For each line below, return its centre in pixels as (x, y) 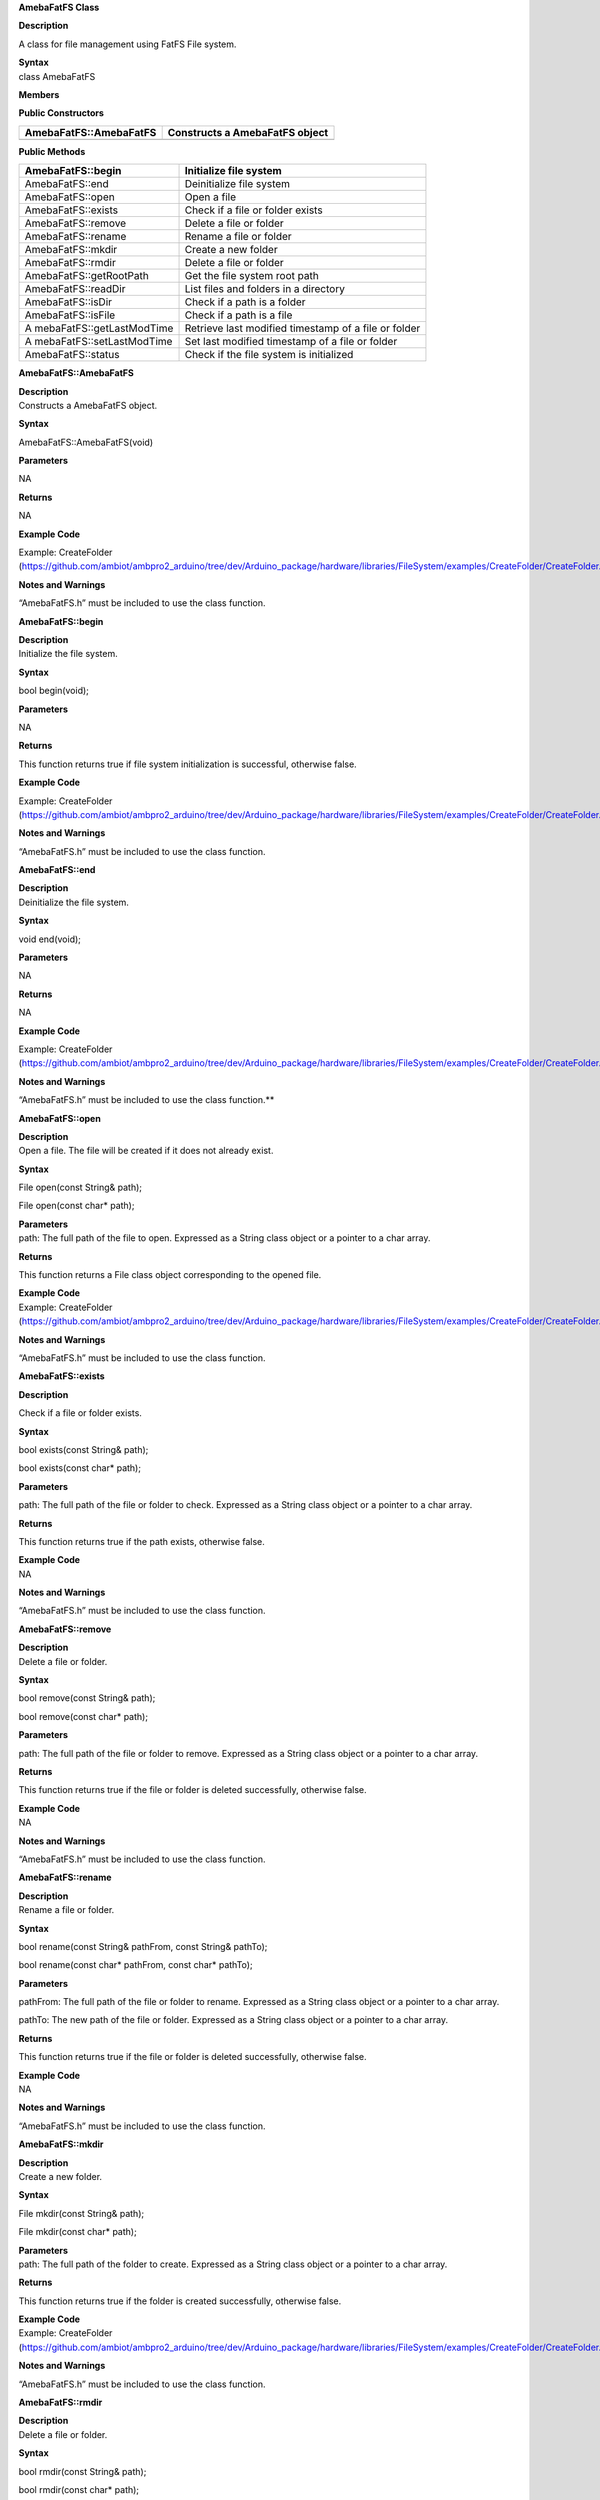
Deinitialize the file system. (74, 902)
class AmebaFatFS (57, 76)
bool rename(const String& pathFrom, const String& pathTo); (143, 1946)
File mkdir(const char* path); (77, 2232)
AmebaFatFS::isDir (68, 302)
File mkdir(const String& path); (81, 2213)
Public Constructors (61, 113)
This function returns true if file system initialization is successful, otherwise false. (187, 764)
